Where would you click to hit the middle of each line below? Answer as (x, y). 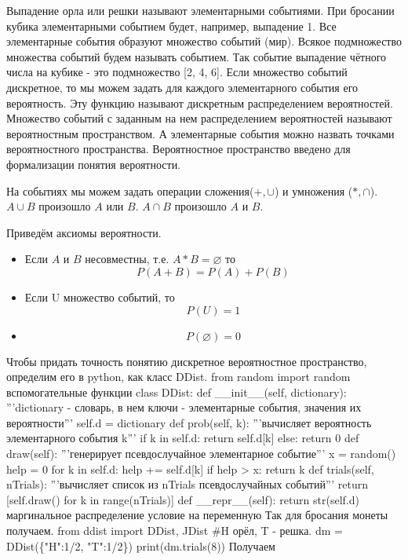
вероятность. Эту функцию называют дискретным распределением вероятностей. (200, 102)
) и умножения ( (313, 190)
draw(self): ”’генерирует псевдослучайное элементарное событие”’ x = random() (201, 454)
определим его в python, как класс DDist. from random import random (178, 377)
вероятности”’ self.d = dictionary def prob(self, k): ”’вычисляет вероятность (189, 422)
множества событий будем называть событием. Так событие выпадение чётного (197, 56)
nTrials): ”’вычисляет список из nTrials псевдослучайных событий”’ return (188, 484)
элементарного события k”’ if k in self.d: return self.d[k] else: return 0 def (183, 438)
